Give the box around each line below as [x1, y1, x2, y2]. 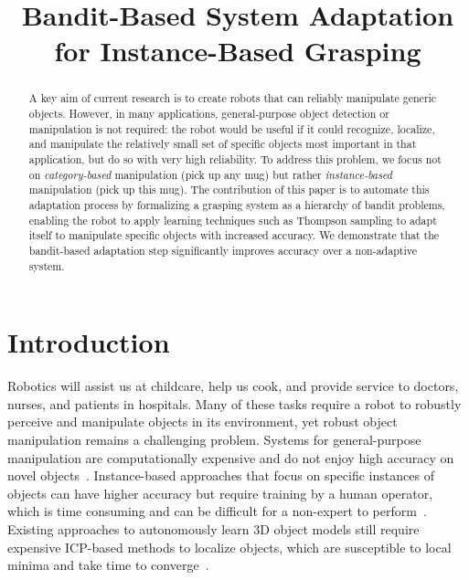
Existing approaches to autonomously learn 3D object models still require [7, 519, 420, 538]
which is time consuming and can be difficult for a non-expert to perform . [7, 501, 427, 521]
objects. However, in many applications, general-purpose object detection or [28, 106, 389, 121]
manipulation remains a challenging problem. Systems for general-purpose [7, 429, 421, 448]
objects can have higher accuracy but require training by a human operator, [7, 483, 433, 502]
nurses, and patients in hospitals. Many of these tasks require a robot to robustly [7, 394, 462, 413]
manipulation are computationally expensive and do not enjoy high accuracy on [7, 448, 454, 467]
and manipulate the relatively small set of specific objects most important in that [28, 136, 417, 152]
